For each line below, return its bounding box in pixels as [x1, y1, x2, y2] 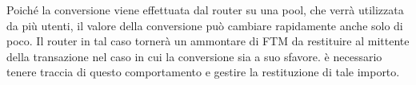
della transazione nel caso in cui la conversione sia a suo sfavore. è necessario [6, 48, 382, 64]
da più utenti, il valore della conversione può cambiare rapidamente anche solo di [6, 17, 403, 33]
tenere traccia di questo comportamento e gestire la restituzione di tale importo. [6, 64, 400, 80]
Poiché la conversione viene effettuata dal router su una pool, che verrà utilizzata [6, 2, 404, 17]
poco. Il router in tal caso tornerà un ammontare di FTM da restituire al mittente [6, 33, 410, 49]
